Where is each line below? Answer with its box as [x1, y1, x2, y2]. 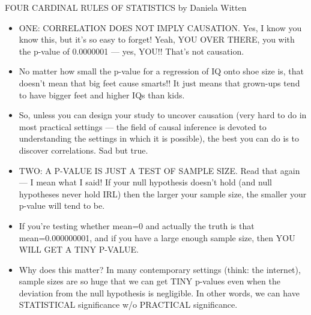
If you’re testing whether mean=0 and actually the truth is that [19, 219, 255, 232]
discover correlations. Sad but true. [19, 143, 148, 156]
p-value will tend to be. [19, 199, 105, 212]
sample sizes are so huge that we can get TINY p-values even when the [19, 275, 280, 287]
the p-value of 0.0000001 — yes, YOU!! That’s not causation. [19, 44, 244, 57]
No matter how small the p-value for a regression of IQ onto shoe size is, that [19, 65, 304, 77]
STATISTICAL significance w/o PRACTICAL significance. [19, 298, 238, 311]
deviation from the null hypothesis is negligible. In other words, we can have [19, 286, 300, 299]
